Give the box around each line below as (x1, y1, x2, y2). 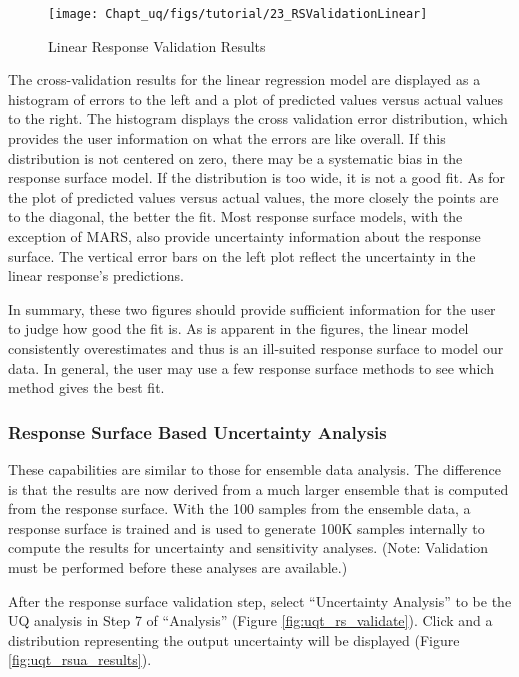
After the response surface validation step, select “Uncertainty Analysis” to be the (8, 590, 512, 611)
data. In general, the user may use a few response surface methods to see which (8, 357, 494, 378)
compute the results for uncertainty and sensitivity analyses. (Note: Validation (8, 537, 489, 558)
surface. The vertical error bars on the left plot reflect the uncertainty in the (8, 245, 476, 266)
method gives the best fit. (8, 377, 165, 398)
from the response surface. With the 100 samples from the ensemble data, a (8, 498, 471, 519)
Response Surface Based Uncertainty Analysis (8, 419, 387, 444)
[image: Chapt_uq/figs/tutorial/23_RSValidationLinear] (48, 7, 428, 21)
